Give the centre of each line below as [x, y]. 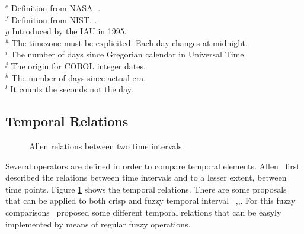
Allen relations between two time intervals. [107, 145]
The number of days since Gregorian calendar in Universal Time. [128, 54]
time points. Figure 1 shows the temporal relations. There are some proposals [146, 189]
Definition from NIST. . [54, 19]
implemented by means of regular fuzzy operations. [98, 224]
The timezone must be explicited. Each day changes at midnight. [130, 42]
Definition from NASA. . [56, 8]
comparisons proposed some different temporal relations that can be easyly [143, 212]
